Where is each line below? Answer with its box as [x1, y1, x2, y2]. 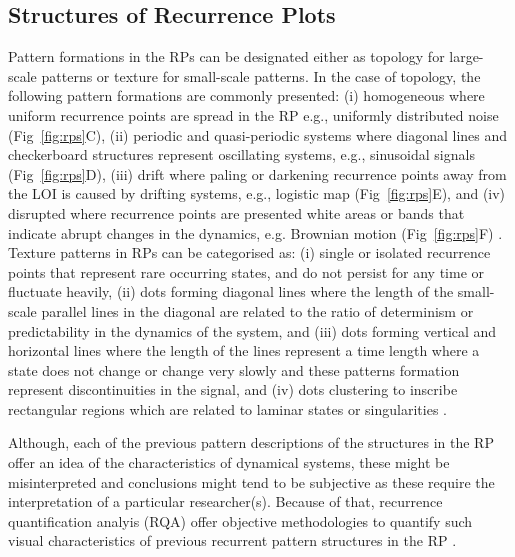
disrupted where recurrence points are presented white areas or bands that [8, 202, 465, 223]
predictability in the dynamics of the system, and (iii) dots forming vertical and [8, 320, 497, 341]
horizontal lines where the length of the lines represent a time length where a [8, 340, 480, 361]
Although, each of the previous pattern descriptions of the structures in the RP [8, 432, 494, 453]
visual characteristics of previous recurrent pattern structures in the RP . [8, 530, 457, 551]
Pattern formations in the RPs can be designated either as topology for [8, 46, 445, 67]
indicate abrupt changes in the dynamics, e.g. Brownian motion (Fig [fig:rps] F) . [8, 222, 503, 243]
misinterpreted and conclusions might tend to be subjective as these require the [8, 471, 495, 492]
